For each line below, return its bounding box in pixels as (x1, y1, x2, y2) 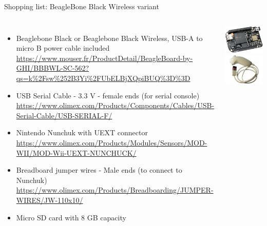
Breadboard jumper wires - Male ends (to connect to (16, 165, 182, 175)
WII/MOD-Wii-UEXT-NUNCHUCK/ (16, 147, 137, 158)
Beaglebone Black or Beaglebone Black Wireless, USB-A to (16, 32, 203, 43)
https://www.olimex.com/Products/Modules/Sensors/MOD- (16, 137, 207, 148)
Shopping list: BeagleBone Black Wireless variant (4, 1, 159, 11)
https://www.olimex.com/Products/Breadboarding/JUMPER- (16, 184, 214, 195)
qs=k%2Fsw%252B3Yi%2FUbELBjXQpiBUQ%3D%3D (16, 72, 190, 83)
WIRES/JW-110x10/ (16, 194, 83, 205)
